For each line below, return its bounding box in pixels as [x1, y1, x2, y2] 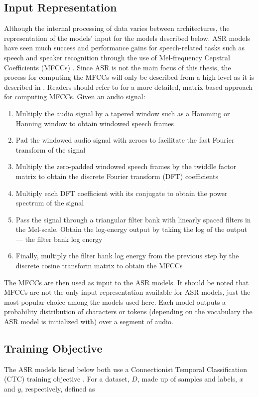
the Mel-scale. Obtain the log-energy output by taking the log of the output [15, 224, 248, 234]
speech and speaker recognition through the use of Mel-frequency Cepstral [4, 52, 230, 62]
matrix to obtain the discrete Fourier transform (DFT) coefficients [15, 171, 219, 181]
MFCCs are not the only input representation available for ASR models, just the [4, 287, 251, 297]
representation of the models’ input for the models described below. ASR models [4, 32, 250, 43]
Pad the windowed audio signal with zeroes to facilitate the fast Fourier [15, 135, 235, 145]
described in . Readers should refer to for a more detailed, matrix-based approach [4, 81, 253, 92]
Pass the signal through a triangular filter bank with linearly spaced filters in [15, 214, 251, 224]
